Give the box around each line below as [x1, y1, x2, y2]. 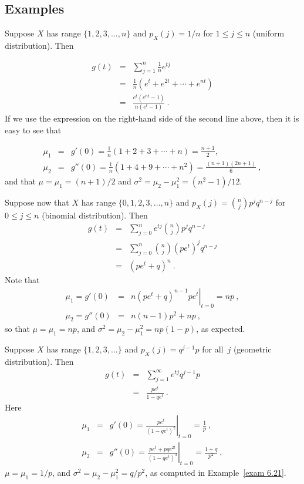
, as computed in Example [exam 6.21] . [145, 466, 286, 478]
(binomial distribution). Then [42, 209, 148, 221]
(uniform [252, 27, 285, 39]
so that [5, 322, 30, 335]
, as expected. [196, 322, 245, 335]
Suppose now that [5, 196, 69, 208]
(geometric [233, 343, 272, 355]
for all [202, 343, 224, 355]
